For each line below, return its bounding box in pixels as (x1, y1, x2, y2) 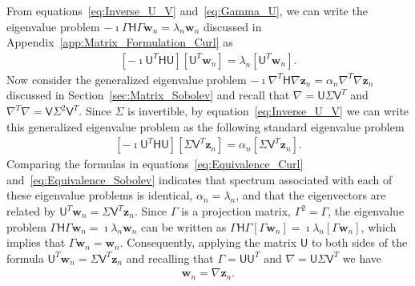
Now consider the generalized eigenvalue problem (6, 70, 247, 87)
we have (342, 249, 382, 266)
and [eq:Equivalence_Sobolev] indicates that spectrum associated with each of (6, 171, 393, 187)
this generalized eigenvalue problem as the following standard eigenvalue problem (6, 118, 405, 135)
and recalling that (126, 249, 214, 266)
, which (361, 218, 397, 235)
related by (6, 203, 56, 219)
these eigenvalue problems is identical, (6, 187, 193, 203)
